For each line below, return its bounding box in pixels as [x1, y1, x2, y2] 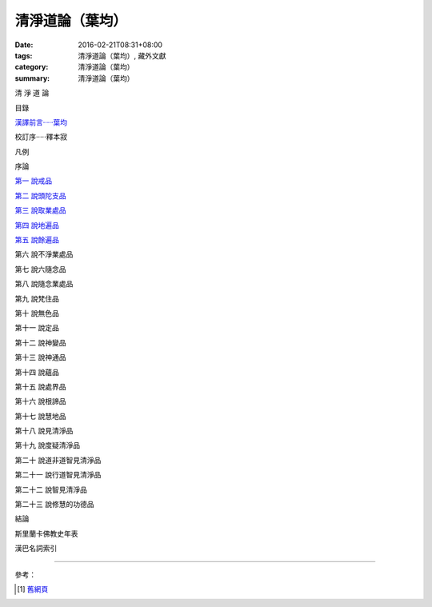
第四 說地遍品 [14, 220, 59, 230]
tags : [14, 50, 33, 60]
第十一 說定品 [14, 323, 59, 333]
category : [14, 62, 49, 72]
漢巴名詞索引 [14, 544, 58, 553]
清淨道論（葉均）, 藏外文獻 [78, 50, 166, 60]
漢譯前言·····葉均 [14, 117, 68, 127]
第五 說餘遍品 [14, 235, 59, 245]
